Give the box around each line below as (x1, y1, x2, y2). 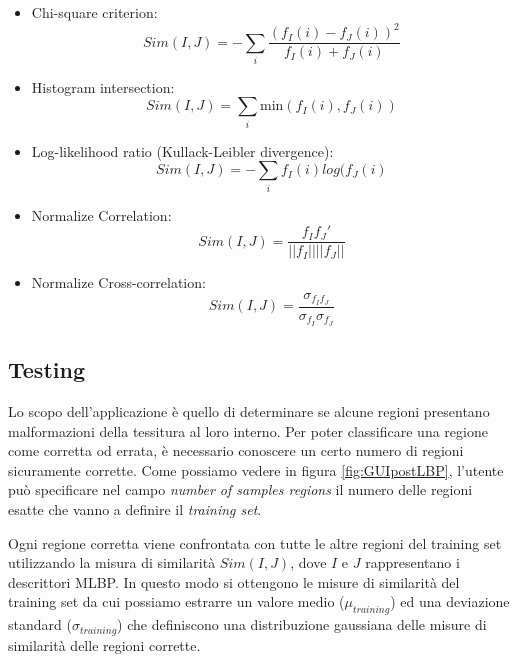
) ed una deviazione (390, 591, 510, 612)
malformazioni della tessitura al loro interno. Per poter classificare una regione (8, 420, 488, 441)
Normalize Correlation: (31, 204, 172, 225)
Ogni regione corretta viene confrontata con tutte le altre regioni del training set (8, 532, 502, 553)
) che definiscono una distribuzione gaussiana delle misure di (117, 614, 487, 635)
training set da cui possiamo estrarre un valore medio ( (8, 591, 345, 612)
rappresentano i (365, 552, 460, 573)
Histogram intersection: (31, 76, 175, 97)
